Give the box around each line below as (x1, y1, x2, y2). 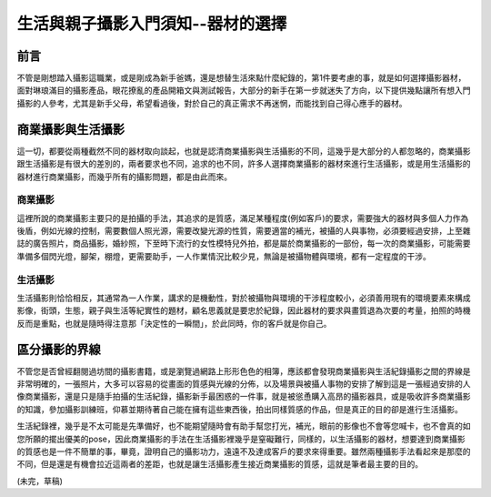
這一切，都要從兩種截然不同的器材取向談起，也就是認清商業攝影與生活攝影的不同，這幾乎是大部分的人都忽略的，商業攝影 (16, 146, 471, 157)
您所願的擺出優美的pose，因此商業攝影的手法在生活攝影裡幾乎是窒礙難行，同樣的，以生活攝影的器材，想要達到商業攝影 (16, 433, 466, 444)
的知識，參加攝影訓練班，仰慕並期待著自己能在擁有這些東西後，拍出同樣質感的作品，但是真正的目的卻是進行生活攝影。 (16, 403, 463, 414)
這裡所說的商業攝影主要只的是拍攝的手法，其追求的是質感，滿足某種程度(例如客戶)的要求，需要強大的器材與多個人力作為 (16, 212, 469, 223)
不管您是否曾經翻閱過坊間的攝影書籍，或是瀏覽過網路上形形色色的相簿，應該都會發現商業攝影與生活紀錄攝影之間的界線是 (16, 365, 471, 377)
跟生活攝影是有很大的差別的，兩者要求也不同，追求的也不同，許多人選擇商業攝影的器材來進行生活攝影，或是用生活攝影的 (16, 158, 471, 169)
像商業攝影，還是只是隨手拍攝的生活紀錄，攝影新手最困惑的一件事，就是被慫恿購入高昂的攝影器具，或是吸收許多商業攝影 (16, 391, 471, 402)
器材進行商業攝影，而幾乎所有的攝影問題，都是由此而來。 (16, 171, 232, 182)
